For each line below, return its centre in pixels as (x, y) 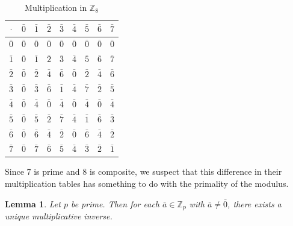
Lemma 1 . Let (33, 203)
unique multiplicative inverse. (59, 216)
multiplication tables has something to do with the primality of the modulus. (147, 184)
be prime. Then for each (115, 203)
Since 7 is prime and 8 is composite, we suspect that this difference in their (143, 171)
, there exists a (254, 203)
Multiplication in (56, 7)
